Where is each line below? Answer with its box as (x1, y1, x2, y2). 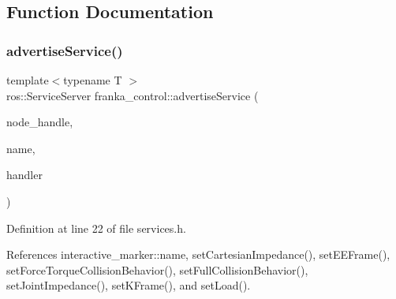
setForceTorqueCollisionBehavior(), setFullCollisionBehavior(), (6, 261, 308, 278)
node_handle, (6, 114, 73, 130)
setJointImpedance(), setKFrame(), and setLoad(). (6, 277, 251, 293)
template (6, 72, 49, 88)
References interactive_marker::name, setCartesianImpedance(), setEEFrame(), (6, 246, 390, 263)
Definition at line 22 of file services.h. (6, 219, 186, 236)
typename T (63, 72, 122, 88)
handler (6, 166, 43, 183)
